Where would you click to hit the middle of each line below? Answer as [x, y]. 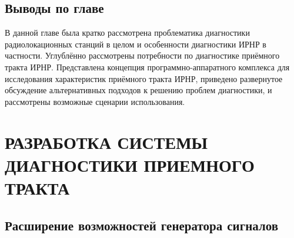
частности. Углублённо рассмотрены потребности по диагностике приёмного [142, 55]
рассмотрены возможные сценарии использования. [95, 101]
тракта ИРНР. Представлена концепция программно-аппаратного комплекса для [147, 67]
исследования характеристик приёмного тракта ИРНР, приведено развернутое [144, 78]
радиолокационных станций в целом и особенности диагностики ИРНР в [136, 44]
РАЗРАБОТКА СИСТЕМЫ [106, 142]
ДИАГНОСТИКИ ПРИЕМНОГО [130, 164]
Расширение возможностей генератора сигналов [142, 225]
